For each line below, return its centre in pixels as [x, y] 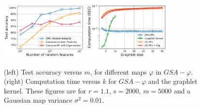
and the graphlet [173, 81]
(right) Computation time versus [52, 81]
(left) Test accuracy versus [43, 71]
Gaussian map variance [38, 100]
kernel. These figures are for [45, 90]
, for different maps [118, 71]
